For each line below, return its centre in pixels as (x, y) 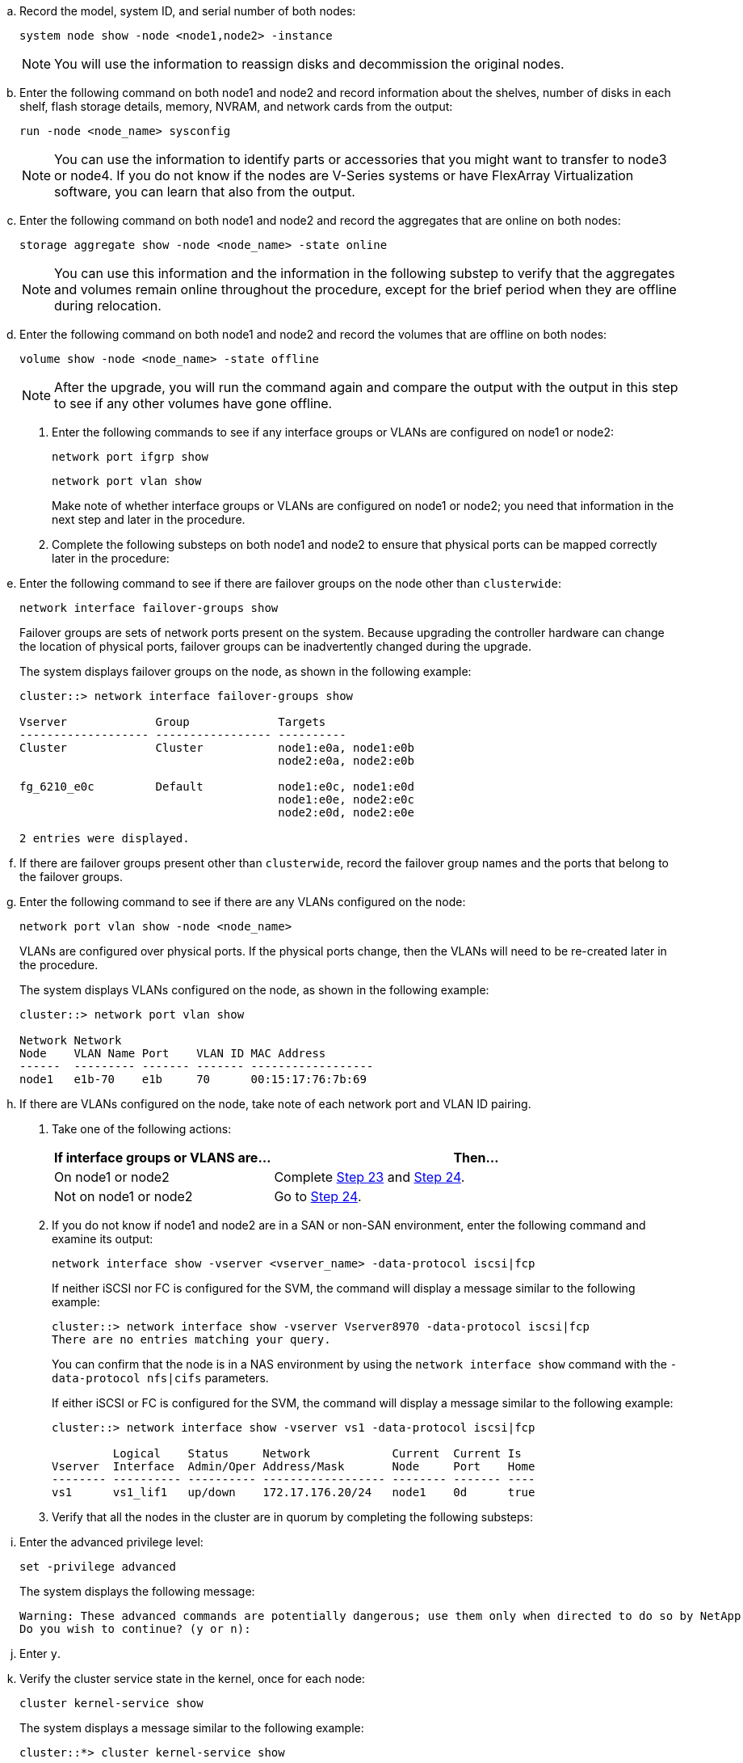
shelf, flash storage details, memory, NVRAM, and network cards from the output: (236, 106)
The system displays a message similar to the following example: (192, 1728)
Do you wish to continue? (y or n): (135, 1629)
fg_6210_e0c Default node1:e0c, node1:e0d (217, 787)
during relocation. (108, 306)
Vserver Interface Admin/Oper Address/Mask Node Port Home (294, 1466)
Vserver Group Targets (173, 722)
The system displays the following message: (137, 1591)
